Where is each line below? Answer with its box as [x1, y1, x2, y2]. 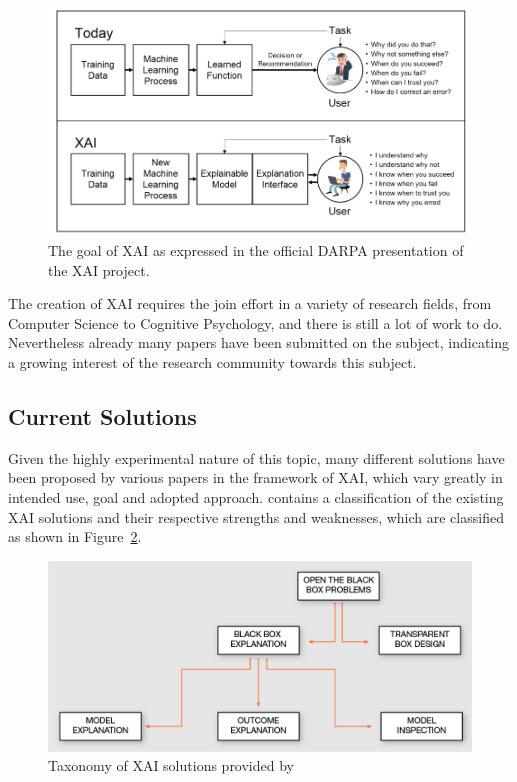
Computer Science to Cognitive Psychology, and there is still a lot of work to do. [8, 312, 503, 333]
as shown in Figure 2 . [8, 526, 142, 547]
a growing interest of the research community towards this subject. [8, 352, 417, 372]
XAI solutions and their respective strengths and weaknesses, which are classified [8, 506, 504, 527]
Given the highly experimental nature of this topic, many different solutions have [8, 447, 505, 468]
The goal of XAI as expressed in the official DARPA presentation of [48, 240, 464, 261]
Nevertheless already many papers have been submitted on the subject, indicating [8, 332, 510, 353]
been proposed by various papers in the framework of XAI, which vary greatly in [8, 467, 503, 488]
